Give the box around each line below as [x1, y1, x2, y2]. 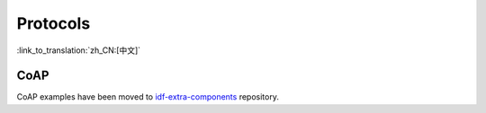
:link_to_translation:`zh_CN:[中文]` [16, 45, 141, 56]
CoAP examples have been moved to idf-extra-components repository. [16, 91, 279, 102]
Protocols [16, 13, 91, 33]
